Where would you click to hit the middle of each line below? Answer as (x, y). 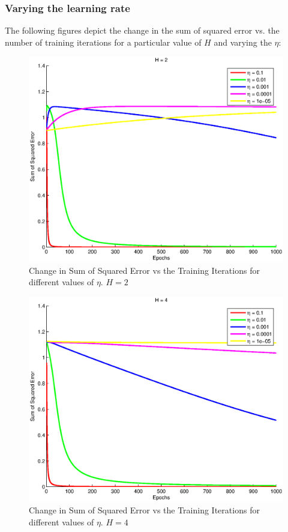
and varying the (243, 42)
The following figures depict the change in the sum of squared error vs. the (142, 30)
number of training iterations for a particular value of (103, 42)
